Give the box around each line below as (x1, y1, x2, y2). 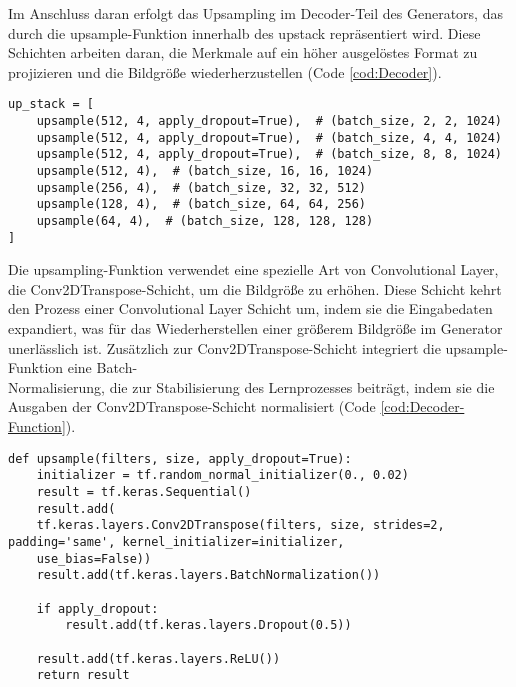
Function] (8, 416, 66, 437)
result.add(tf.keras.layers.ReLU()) (36, 651, 281, 666)
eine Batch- (67, 357, 138, 378)
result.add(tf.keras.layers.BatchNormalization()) (36, 568, 381, 583)
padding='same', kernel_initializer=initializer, (8, 534, 345, 549)
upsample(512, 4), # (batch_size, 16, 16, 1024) (36, 164, 374, 178)
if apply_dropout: (36, 601, 159, 616)
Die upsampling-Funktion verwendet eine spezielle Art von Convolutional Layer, (8, 259, 499, 280)
